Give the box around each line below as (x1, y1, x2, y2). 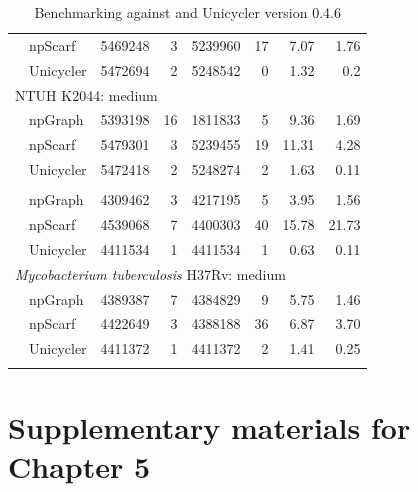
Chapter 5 (8, 445, 151, 486)
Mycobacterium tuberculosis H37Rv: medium (15, 263, 286, 284)
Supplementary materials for (8, 406, 411, 447)
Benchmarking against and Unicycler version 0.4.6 (34, 2, 341, 22)
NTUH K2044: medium (15, 84, 158, 105)
